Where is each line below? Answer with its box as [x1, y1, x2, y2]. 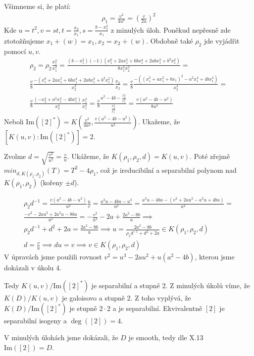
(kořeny [40, 177, 63, 187]
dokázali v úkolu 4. [4, 262, 61, 273]
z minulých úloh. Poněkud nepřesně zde [110, 24, 231, 35]
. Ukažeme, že [138, 116, 180, 127]
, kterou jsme [195, 252, 235, 262]
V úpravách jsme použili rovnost [4, 252, 102, 262]
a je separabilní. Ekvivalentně [112, 303, 203, 313]
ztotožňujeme [4, 36, 44, 46]
